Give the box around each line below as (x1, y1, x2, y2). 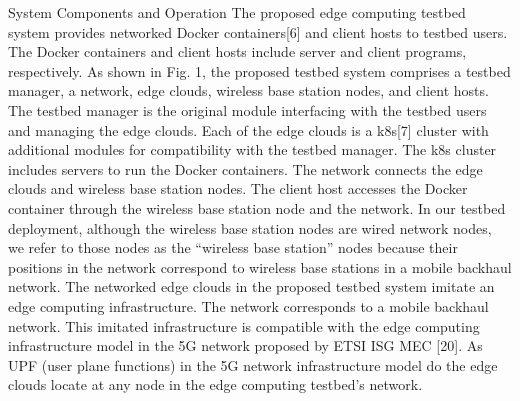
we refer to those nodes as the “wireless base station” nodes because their (8, 237, 458, 258)
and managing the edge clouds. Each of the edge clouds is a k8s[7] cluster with (8, 119, 489, 140)
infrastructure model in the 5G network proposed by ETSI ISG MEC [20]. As (8, 335, 483, 356)
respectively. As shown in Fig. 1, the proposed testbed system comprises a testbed (8, 60, 511, 81)
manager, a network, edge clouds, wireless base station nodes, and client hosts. (8, 80, 489, 101)
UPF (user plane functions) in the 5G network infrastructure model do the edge (8, 354, 498, 375)
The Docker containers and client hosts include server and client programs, (8, 41, 467, 62)
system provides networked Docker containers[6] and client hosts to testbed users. (8, 21, 508, 42)
